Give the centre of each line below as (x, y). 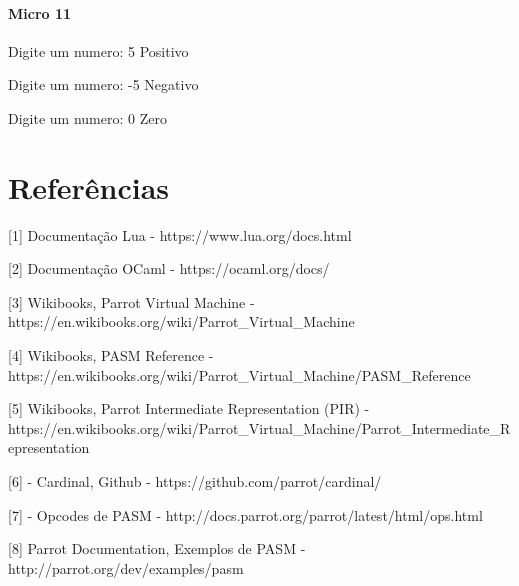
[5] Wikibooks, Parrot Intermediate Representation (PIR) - (189, 408)
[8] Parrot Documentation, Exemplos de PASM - (157, 548)
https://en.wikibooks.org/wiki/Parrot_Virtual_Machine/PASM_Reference (239, 374)
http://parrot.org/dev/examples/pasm (126, 567)
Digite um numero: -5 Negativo (103, 84)
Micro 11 (40, 12)
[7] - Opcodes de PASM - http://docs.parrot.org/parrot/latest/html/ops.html (245, 514)
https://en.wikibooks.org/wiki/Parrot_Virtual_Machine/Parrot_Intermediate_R (259, 427)
